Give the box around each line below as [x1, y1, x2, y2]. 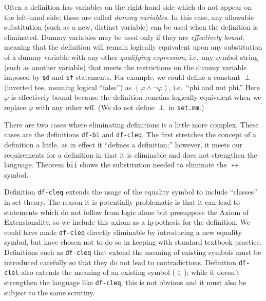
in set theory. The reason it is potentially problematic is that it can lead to [4, 197, 240, 207]
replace [4, 102, 26, 112]
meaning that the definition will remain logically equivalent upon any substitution [4, 41, 262, 52]
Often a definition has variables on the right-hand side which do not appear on [4, 2, 252, 12]
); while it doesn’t [184, 267, 240, 277]
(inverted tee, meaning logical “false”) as [4, 81, 132, 92]
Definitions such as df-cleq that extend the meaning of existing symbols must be [4, 247, 261, 257]
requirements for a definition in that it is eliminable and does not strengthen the [4, 149, 257, 160]
